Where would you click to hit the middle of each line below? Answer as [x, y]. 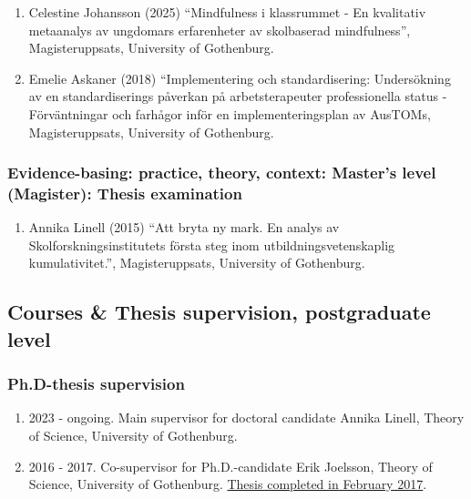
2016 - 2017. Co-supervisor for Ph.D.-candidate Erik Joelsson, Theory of [230, 466]
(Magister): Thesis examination [125, 193]
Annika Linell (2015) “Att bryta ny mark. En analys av [184, 227]
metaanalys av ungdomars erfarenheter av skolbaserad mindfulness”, [220, 30]
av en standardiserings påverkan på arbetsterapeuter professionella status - [238, 96]
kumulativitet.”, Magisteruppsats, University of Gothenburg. [197, 263]
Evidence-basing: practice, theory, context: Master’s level [222, 173]
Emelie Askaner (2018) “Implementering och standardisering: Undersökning [240, 78]
